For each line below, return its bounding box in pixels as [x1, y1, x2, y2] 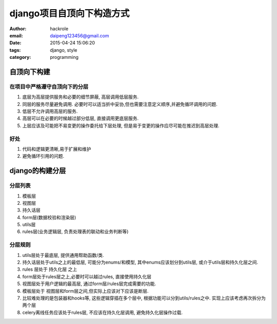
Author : [9, 26, 27, 32]
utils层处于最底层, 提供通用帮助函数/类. [22, 252, 105, 258]
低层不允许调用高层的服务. [22, 108, 78, 115]
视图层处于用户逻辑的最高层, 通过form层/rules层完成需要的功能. [22, 280, 156, 287]
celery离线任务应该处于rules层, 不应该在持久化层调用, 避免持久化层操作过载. [22, 309, 183, 315]
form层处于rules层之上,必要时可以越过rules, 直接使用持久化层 [22, 273, 151, 279]
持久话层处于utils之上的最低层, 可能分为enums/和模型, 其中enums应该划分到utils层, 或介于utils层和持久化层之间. [22, 259, 259, 265]
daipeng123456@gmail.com [50, 32, 110, 38]
